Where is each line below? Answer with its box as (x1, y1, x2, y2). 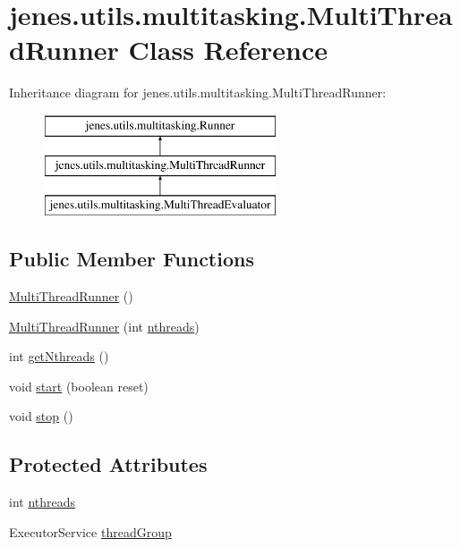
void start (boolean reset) (9, 376, 149, 395)
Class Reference (128, 31, 328, 68)
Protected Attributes (9, 450, 208, 478)
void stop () (9, 407, 73, 425)
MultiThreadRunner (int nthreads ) (9, 316, 200, 335)
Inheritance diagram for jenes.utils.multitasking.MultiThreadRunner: (9, 83, 387, 102)
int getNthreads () (9, 347, 109, 366)
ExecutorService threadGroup (9, 522, 172, 541)
